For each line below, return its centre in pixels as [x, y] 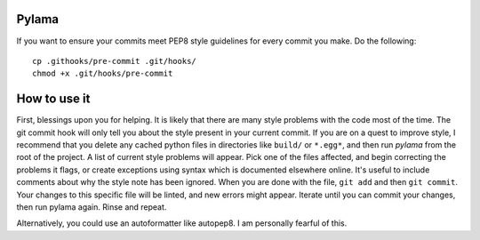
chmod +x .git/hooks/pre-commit [103, 74]
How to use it [53, 99]
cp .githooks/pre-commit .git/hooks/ [115, 61]
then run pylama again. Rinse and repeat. [92, 207]
